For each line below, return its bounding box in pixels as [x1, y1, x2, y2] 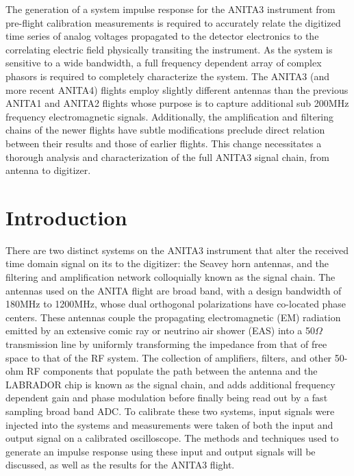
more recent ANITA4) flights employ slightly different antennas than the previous [5, 82, 349, 97]
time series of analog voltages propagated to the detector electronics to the [5, 29, 319, 43]
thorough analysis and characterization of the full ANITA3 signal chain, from [5, 149, 329, 164]
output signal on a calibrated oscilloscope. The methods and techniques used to [5, 431, 339, 445]
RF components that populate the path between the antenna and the [27, 364, 318, 378]
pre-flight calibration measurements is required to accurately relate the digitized [5, 15, 341, 29]
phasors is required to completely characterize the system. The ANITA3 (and [5, 68, 330, 83]
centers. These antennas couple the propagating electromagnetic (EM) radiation [5, 310, 341, 324]
